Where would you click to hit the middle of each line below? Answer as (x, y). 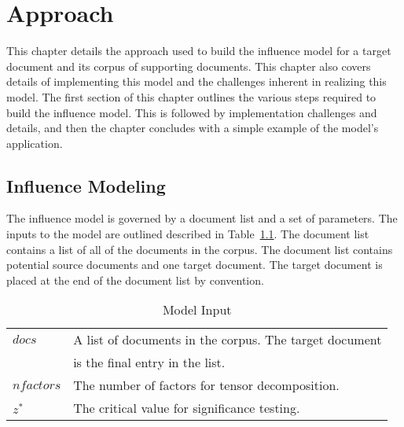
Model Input (197, 310)
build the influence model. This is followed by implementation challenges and (192, 112)
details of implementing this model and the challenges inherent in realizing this (196, 81)
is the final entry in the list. (149, 363)
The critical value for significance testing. (187, 408)
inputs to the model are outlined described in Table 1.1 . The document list (188, 234)
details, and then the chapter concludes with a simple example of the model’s (193, 128)
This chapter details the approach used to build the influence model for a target (199, 51)
